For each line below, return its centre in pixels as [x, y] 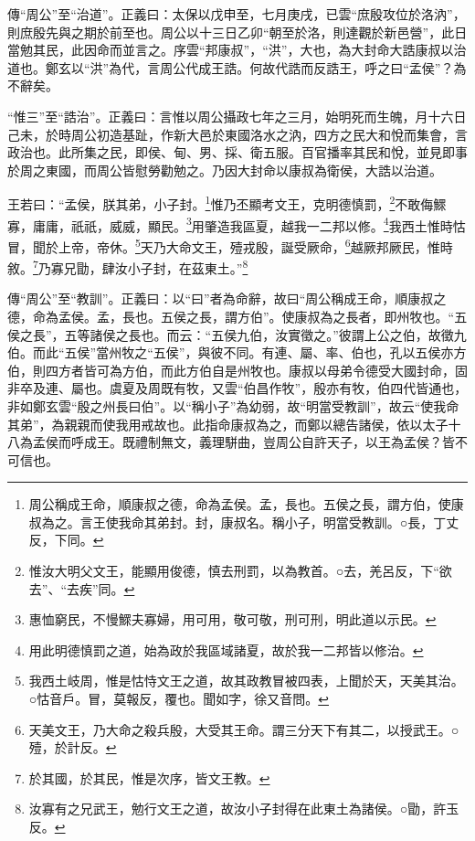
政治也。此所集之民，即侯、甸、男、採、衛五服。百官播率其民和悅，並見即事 [237, 152]
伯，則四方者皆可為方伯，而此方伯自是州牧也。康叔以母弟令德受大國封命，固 [237, 370]
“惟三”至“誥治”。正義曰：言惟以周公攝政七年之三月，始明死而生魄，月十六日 [237, 116]
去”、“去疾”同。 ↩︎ [82, 588]
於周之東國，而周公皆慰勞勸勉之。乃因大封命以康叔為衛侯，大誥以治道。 [225, 170]
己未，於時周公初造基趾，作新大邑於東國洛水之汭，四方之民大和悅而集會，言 [237, 134]
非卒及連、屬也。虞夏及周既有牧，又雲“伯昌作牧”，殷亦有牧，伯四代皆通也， [237, 388]
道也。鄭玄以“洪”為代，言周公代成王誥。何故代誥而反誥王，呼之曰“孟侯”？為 [237, 67]
